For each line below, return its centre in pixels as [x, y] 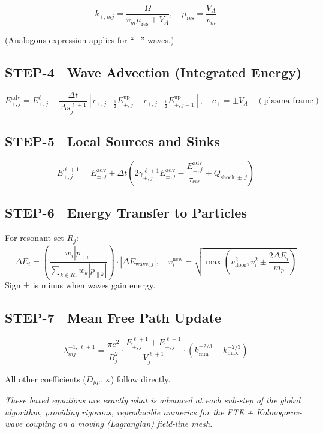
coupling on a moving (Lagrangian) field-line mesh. [119, 424]
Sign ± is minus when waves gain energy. [80, 285]
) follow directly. [141, 379]
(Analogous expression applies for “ [70, 39]
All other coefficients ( [46, 379]
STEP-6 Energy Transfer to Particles [126, 213]
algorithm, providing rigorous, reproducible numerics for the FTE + [129, 412]
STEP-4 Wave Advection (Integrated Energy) [153, 72]
